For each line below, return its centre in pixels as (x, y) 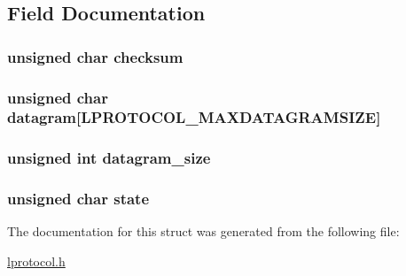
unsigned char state (78, 199)
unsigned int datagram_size (109, 158)
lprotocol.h (36, 261)
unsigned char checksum (95, 56)
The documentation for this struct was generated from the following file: (203, 231)
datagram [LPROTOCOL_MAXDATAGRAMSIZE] (194, 117)
